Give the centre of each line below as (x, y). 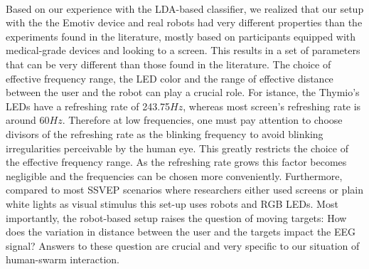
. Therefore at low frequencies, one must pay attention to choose (202, 120)
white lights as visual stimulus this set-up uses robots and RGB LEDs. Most (172, 203)
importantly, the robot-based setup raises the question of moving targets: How (176, 217)
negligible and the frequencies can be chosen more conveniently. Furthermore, (174, 175)
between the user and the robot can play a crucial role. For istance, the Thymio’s (183, 92)
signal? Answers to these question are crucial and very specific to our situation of (183, 245)
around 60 (28, 120)
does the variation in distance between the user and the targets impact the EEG (181, 232)
